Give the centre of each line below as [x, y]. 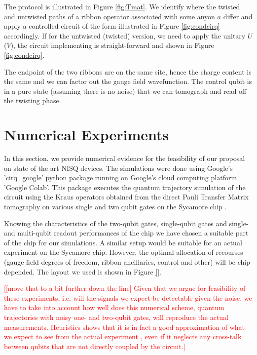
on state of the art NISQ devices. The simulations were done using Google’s [118, 168]
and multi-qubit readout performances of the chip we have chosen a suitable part [126, 233]
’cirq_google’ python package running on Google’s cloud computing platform [121, 177]
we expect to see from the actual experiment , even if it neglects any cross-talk [123, 336]
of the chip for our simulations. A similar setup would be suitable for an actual [123, 242]
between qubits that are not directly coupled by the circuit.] [95, 346]
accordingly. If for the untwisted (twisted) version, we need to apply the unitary [125, 35]
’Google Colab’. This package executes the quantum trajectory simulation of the [125, 187]
